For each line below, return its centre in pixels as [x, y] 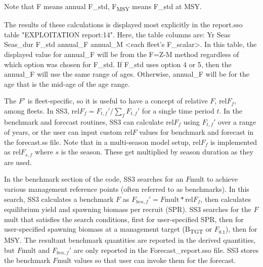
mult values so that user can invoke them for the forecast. [147, 260]
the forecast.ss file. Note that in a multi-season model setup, [97, 142]
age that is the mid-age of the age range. [67, 84]
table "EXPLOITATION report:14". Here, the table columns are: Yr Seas [117, 34]
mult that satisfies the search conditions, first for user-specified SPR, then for [124, 219]
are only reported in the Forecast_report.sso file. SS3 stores [166, 250]
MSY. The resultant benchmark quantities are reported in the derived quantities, [130, 240]
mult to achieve [214, 179]
